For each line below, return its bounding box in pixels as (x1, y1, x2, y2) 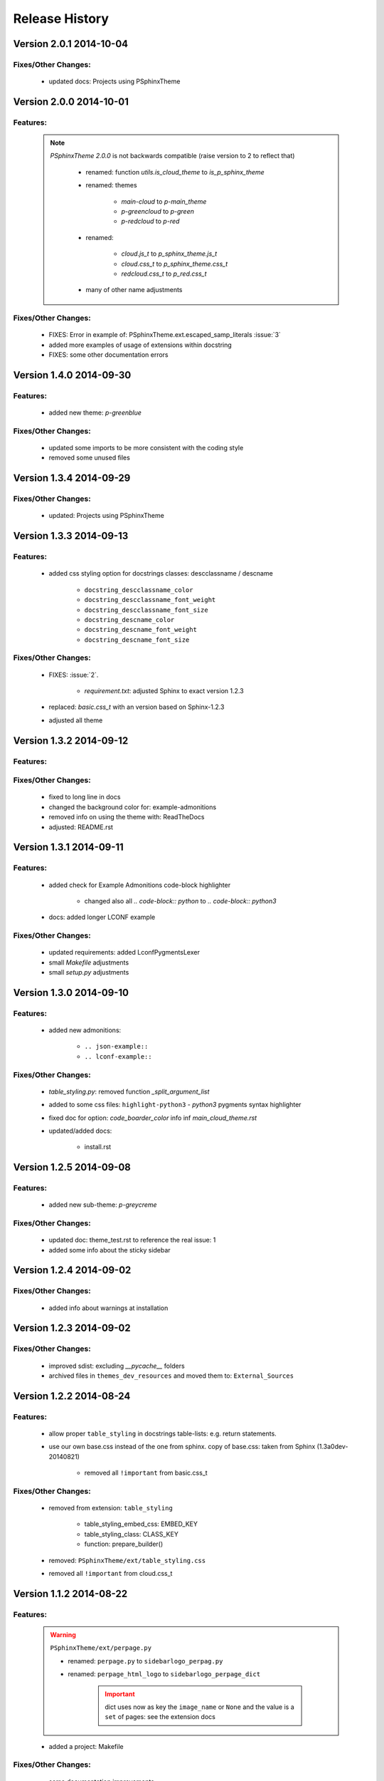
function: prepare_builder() (84, 1539, 164, 1549)
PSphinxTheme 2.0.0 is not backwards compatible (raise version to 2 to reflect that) (50, 152, 295, 160)
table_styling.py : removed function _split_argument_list (48, 1087, 210, 1096)
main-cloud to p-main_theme (121, 197, 207, 206)
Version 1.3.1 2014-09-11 (13, 841, 124, 853)
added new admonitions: (48, 1026, 122, 1034)
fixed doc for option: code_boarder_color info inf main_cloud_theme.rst (48, 1113, 257, 1122)
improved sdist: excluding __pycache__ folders (48, 1361, 185, 1370)
